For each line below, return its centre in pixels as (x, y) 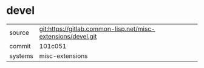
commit (20, 46)
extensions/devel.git (68, 36)
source (19, 32)
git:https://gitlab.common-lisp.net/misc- (97, 29)
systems (21, 56)
